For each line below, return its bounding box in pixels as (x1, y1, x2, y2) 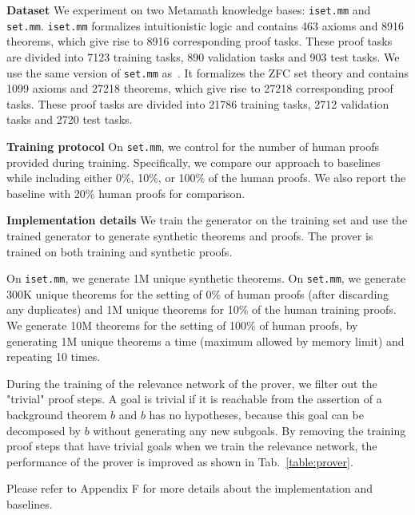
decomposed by (6, 422, 82, 438)
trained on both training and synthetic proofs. (6, 243, 233, 259)
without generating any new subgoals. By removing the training (93, 422, 406, 438)
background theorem (6, 406, 107, 422)
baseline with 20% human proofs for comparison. (6, 184, 245, 201)
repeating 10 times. (6, 348, 101, 365)
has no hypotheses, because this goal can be (149, 406, 364, 422)
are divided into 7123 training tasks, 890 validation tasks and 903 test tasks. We (6, 48, 400, 65)
